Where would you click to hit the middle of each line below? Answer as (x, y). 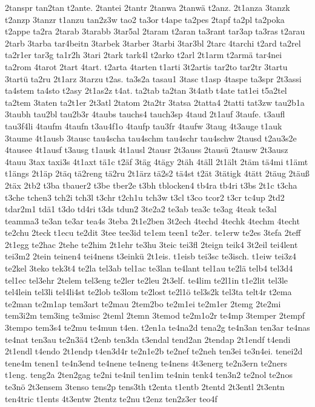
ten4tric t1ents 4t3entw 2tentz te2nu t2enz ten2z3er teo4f (111, 398)
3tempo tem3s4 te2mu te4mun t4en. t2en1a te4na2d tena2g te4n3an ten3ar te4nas (157, 327)
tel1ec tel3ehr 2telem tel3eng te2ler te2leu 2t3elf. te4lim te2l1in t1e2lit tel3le (147, 280)
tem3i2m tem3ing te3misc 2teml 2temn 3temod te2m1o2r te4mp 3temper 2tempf (155, 315)
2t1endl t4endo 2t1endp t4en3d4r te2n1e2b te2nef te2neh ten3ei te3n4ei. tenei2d (154, 351)
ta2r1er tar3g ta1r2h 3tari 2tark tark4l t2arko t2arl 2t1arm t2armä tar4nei (144, 55)
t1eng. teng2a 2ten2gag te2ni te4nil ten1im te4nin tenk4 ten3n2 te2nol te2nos (149, 375)
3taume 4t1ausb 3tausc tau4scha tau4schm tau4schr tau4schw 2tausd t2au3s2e (151, 138)
